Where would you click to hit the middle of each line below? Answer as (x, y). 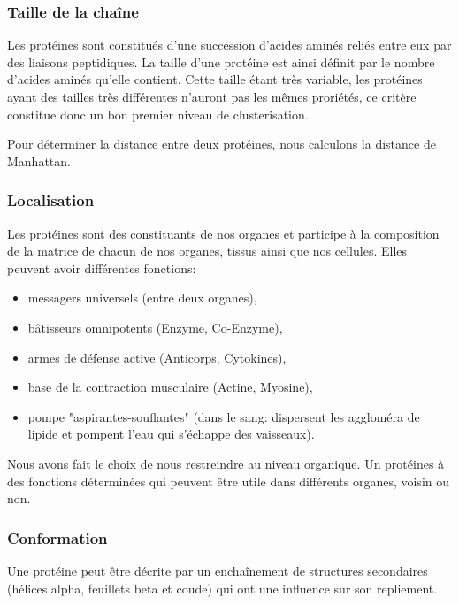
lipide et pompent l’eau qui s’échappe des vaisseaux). (171, 434)
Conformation (57, 537)
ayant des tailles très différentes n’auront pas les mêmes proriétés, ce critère (212, 96)
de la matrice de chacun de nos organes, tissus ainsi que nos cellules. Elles (207, 251)
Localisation (51, 200)
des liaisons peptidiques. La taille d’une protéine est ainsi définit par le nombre (221, 61)
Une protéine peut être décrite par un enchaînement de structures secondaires (218, 570)
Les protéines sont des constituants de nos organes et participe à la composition (223, 233)
